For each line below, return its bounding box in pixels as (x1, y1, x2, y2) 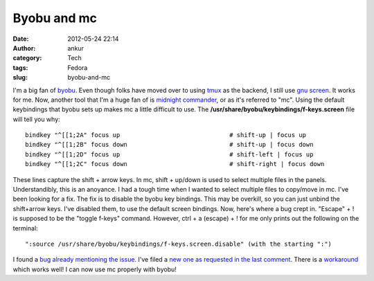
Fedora (67, 63, 88, 72)
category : (12, 54, 42, 62)
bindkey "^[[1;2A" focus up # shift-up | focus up (25, 132, 307, 139)
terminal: (12, 224, 38, 232)
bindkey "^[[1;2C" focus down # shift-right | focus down (25, 160, 325, 168)
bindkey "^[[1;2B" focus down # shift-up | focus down (25, 140, 314, 149)
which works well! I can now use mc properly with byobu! (12, 265, 177, 273)
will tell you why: (12, 115, 60, 123)
